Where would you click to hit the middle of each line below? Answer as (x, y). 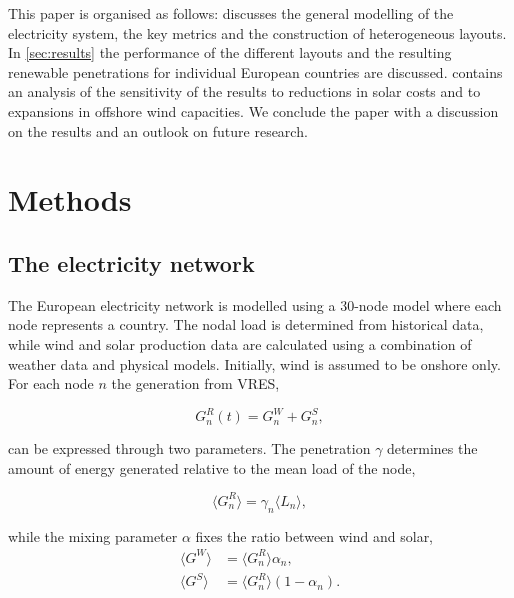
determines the (432, 448)
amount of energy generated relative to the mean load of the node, (212, 467)
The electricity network (131, 262)
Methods (70, 199)
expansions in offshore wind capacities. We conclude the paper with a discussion (253, 110)
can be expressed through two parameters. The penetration (189, 448)
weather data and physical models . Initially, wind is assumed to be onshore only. (254, 363)
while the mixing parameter (93, 535)
